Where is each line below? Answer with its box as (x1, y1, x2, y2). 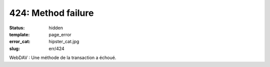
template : (9, 31, 30, 37)
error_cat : (9, 39, 30, 45)
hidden (48, 25, 63, 31)
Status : (9, 25, 25, 31)
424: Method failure (9, 7, 94, 18)
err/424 (48, 45, 64, 52)
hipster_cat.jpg (48, 39, 79, 45)
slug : (9, 45, 20, 52)
